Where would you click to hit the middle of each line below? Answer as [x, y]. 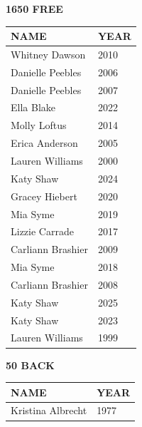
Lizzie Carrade [42, 231]
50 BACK [30, 365]
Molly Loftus [39, 125]
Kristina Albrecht [49, 410]
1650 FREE [34, 9]
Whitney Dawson [48, 54]
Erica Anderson [44, 143]
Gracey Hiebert [44, 196]
